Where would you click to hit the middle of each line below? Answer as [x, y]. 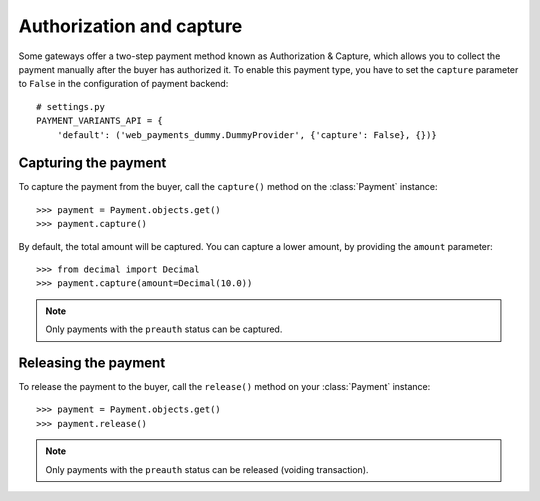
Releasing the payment [92, 362]
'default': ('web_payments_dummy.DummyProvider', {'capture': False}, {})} [246, 134]
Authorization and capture [130, 26]
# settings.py [70, 106]
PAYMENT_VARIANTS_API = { [100, 121]
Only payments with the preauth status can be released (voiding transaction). [207, 469]
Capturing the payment [92, 163]
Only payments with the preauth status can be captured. [164, 329]
